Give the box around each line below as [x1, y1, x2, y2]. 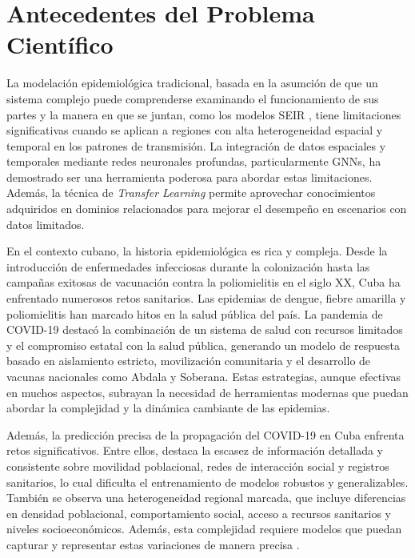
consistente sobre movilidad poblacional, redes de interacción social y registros [6, 457, 389, 474]
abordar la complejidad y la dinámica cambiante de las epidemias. [6, 399, 330, 416]
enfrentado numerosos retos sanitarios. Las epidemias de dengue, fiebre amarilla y [6, 290, 406, 307]
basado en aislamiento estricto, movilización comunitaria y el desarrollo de [6, 352, 371, 369]
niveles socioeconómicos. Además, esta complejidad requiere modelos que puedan [6, 520, 402, 537]
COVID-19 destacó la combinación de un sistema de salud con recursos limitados [6, 321, 403, 338]
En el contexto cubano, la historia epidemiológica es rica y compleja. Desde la [6, 243, 388, 259]
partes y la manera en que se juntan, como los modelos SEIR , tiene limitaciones [6, 106, 401, 122]
